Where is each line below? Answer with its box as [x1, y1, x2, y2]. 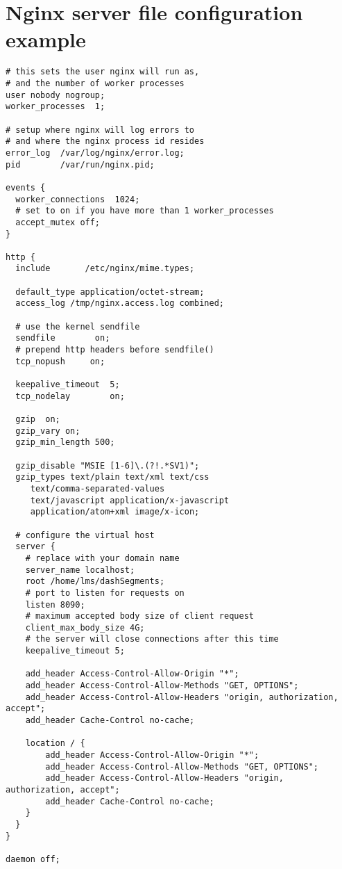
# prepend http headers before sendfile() [15, 345, 214, 355]
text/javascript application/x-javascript [30, 495, 230, 505]
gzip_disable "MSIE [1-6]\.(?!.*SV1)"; [15, 460, 200, 471]
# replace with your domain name [25, 553, 180, 563]
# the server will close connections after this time [25, 634, 279, 644]
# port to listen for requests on [25, 587, 185, 598]
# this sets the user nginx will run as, [6, 67, 200, 77]
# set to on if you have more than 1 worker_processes [15, 206, 274, 216]
